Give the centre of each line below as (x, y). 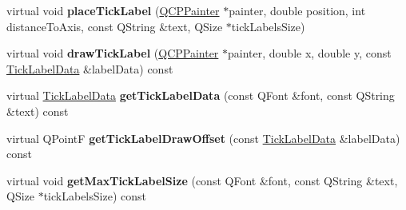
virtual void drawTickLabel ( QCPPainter (113, 53)
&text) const (38, 111)
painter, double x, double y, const (310, 53)
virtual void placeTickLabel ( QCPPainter (113, 10)
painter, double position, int (297, 10)
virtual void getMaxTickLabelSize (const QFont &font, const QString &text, (202, 180)
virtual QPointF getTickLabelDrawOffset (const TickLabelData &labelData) (203, 138)
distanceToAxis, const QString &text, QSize (115, 26)
